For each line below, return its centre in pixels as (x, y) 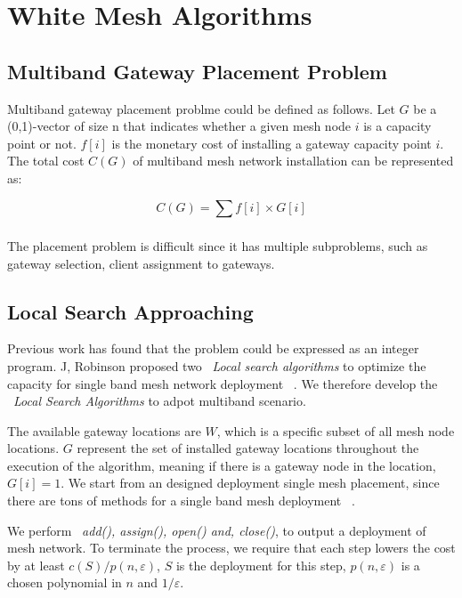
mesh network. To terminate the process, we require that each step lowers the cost (231, 548)
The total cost (46, 161)
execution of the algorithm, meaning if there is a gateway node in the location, (222, 465)
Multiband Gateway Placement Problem (197, 71)
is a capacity (397, 126)
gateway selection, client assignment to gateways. (141, 263)
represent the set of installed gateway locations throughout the (248, 448)
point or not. (42, 143)
